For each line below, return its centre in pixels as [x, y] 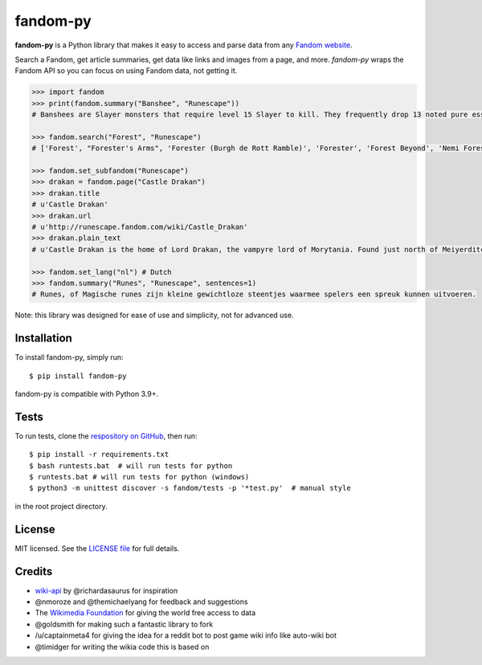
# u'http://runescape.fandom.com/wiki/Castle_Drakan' [140, 227]
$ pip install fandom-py [78, 376]
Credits [34, 571]
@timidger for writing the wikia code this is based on [122, 647]
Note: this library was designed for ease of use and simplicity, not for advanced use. [154, 315]
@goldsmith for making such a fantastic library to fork [124, 624]
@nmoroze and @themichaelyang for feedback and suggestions [141, 602]
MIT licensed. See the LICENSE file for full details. [97, 548]
